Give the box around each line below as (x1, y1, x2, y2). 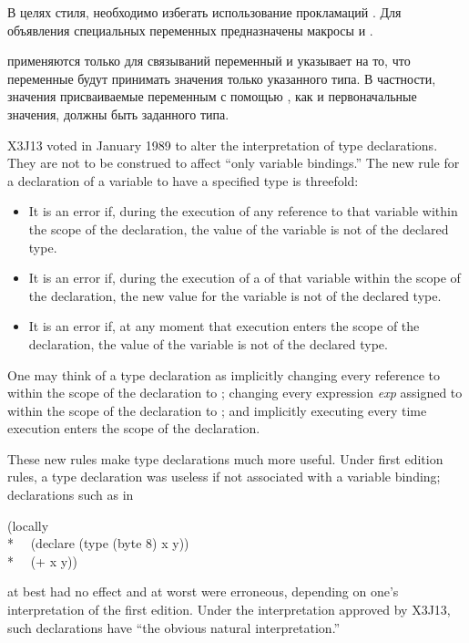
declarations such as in (7, 485, 134, 504)
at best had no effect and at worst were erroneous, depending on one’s (7, 582, 399, 601)
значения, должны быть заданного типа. (7, 104, 229, 123)
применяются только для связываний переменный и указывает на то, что (7, 51, 411, 70)
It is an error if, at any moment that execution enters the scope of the (28, 316, 420, 336)
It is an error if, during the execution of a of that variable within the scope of (28, 268, 461, 287)
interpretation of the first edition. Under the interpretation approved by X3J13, (7, 600, 451, 619)
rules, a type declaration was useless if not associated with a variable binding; (7, 467, 441, 486)
